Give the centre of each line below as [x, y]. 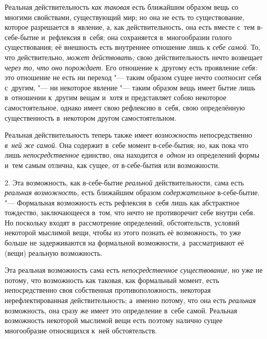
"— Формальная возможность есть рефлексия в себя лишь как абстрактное [122, 202]
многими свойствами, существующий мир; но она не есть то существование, [125, 17]
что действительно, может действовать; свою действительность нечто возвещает [134, 57]
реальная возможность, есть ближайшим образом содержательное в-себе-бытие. [132, 192]
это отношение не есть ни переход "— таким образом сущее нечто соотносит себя [133, 77]
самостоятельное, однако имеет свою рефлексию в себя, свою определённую [125, 107]
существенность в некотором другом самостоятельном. [90, 117]
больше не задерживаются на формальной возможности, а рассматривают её [125, 243]
